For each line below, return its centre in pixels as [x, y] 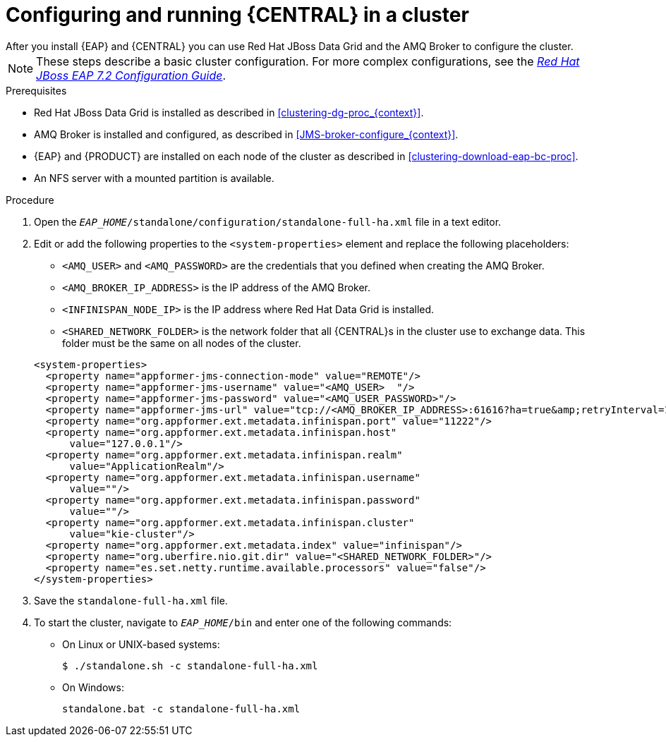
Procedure [30, 200]
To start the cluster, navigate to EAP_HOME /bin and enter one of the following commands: [243, 622]
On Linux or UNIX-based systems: [141, 644]
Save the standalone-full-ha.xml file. [131, 600]
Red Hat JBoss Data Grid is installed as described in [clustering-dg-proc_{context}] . [229, 112]
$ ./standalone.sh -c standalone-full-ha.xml [190, 665]
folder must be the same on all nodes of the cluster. [182, 343]
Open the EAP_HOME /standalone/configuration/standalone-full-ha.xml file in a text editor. [268, 221]
